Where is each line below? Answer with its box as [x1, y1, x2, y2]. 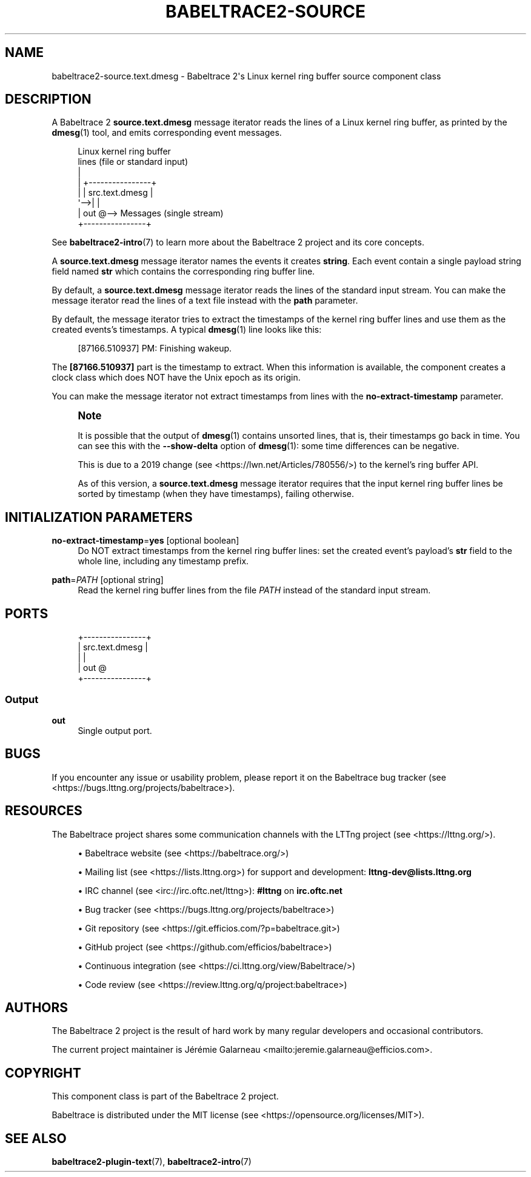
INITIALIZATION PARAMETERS [5, 509, 193, 525]
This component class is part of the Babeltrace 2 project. [52, 1091, 279, 1102]
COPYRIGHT [5, 1065, 81, 1081]
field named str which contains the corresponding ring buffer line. [52, 266, 315, 277]
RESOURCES [5, 803, 82, 819]
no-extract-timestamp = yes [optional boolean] [52, 535, 239, 546]
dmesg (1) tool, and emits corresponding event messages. [52, 127, 282, 138]
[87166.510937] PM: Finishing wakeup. [78, 343, 232, 354]
